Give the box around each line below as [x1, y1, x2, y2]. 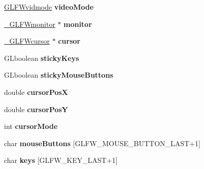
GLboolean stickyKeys [4, 52, 79, 63]
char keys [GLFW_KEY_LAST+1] [4, 155, 118, 165]
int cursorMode [4, 121, 58, 131]
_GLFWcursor [4, 36, 50, 46]
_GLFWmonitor [4, 18, 55, 29]
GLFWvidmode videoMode [4, 2, 94, 12]
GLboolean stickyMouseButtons [4, 70, 113, 80]
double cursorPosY [4, 104, 69, 114]
